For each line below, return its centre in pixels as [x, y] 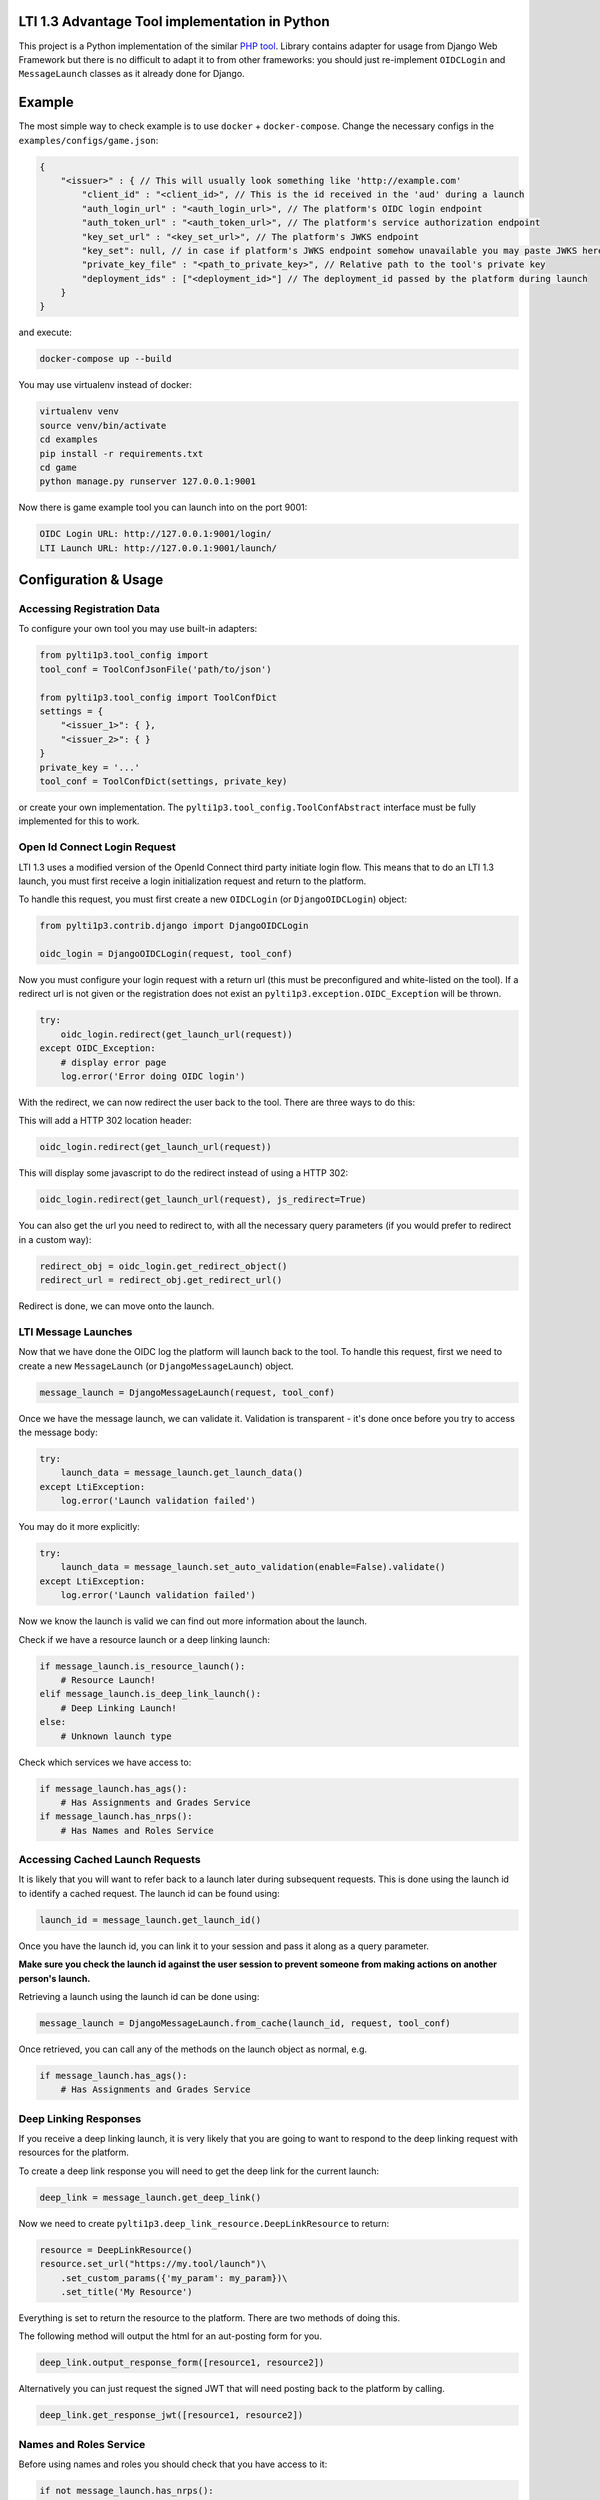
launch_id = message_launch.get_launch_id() [150, 1919]
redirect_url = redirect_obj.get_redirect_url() [161, 1280]
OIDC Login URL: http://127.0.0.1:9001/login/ [155, 534]
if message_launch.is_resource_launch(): [142, 1666]
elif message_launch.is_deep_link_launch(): [150, 1694]
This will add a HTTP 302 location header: [105, 1121]
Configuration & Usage [91, 580]
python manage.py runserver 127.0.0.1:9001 [148, 481]
